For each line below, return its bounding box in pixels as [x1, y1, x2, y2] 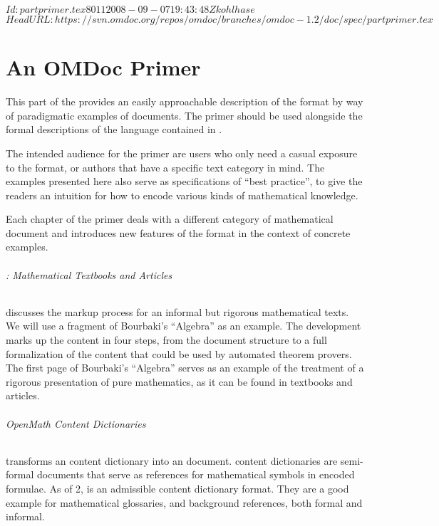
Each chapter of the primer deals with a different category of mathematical [6, 211, 334, 226]
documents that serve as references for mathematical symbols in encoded [36, 467, 355, 482]
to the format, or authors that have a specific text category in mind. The [6, 159, 325, 174]
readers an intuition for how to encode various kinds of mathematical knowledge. [6, 187, 358, 202]
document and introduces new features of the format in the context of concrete [6, 225, 351, 240]
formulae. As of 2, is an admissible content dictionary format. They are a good [6, 481, 349, 495]
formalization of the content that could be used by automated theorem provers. [6, 346, 352, 361]
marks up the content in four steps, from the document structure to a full [6, 332, 327, 347]
